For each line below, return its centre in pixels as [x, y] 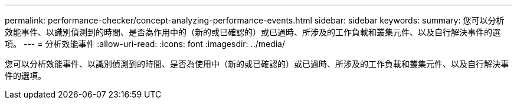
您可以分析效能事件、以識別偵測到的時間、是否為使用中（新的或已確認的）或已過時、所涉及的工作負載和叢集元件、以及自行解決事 [257, 64]
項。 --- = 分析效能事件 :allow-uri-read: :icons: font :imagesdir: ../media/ [145, 44]
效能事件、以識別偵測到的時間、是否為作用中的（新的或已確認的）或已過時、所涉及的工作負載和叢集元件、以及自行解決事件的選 [253, 32]
